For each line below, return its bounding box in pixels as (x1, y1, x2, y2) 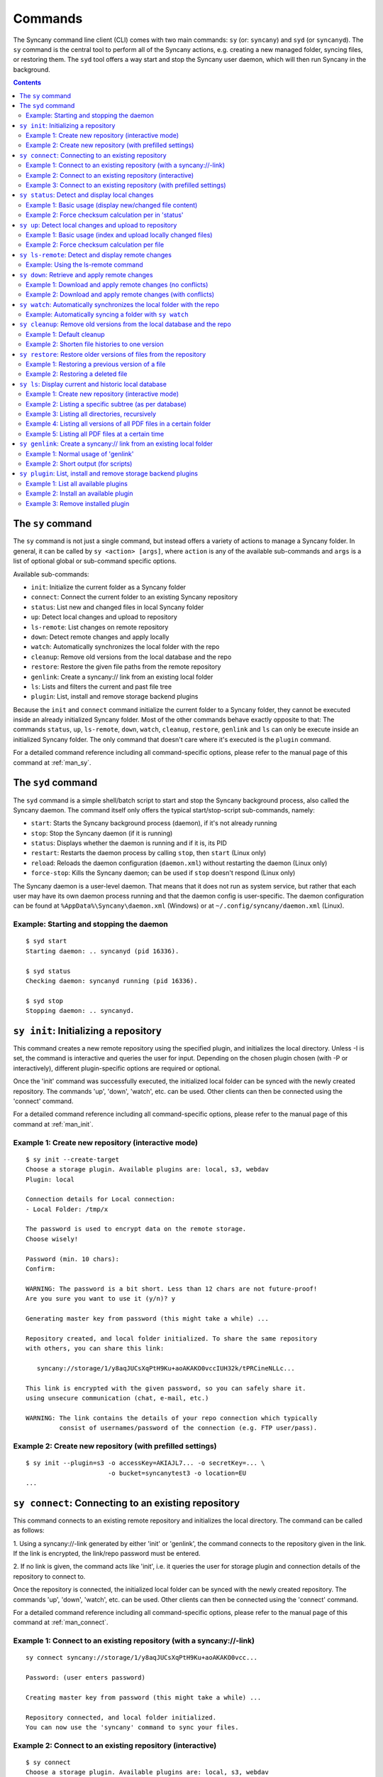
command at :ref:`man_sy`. (13, 758, 91, 767)
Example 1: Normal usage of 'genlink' (26, 449, 134, 458)
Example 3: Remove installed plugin (26, 499, 130, 508)
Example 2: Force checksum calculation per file (26, 240, 165, 249)
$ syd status (26, 967, 71, 975)
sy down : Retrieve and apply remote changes (19, 270, 153, 279)
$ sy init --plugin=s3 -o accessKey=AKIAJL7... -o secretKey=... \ (26, 1459, 265, 1467)
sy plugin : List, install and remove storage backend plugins (19, 469, 199, 478)
